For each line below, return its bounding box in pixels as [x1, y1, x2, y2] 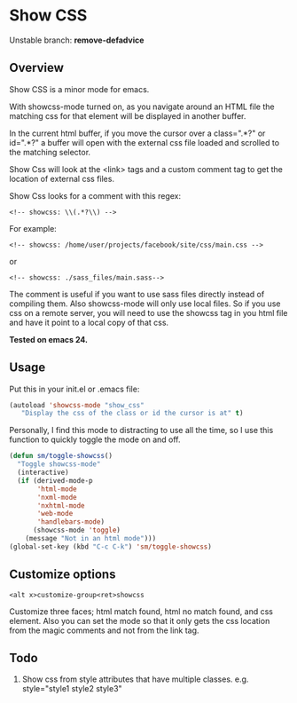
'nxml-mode [36, 493, 77, 502]
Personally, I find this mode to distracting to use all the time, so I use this [9, 425, 274, 436]
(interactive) [17, 468, 69, 478]
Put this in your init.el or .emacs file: [9, 383, 140, 394]
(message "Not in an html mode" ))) [25, 534, 157, 543]
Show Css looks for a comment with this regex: [9, 190, 182, 201]
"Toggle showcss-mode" [17, 460, 101, 469]
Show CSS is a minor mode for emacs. [9, 83, 150, 94]
